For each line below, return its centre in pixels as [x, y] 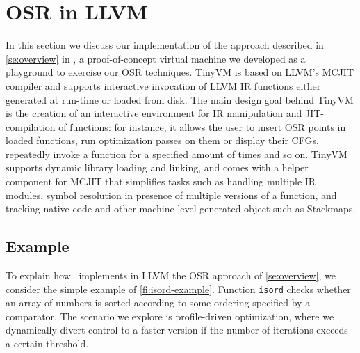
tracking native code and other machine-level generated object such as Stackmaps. [181, 209]
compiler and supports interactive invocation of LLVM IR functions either [163, 85]
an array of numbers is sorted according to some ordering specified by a [158, 303]
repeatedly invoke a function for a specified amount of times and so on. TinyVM [177, 154]
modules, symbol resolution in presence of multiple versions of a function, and [171, 195]
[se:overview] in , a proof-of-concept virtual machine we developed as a [156, 58]
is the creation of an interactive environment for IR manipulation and [154, 113]
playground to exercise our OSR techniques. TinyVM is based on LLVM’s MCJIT [180, 72]
